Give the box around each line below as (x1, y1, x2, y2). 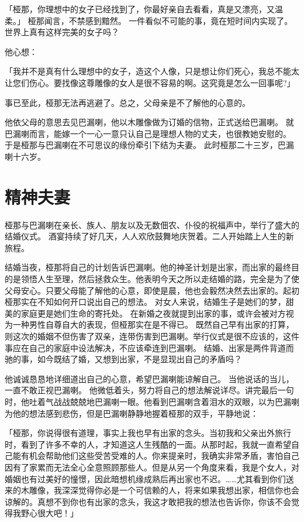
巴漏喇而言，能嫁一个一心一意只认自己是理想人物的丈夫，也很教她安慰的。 (5, 127, 291, 139)
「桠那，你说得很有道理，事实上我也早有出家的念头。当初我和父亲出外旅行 (5, 427, 291, 439)
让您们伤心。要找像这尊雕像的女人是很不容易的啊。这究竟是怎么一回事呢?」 (5, 76, 295, 88)
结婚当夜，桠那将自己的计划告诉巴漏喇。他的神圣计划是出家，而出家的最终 (5, 261, 291, 273)
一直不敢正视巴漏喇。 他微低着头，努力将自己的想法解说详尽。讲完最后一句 (5, 384, 294, 396)
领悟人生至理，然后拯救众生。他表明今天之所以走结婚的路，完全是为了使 (20, 273, 299, 285)
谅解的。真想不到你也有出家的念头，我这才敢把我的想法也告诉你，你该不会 (5, 495, 291, 507)
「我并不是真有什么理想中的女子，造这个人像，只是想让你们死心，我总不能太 (5, 65, 299, 77)
